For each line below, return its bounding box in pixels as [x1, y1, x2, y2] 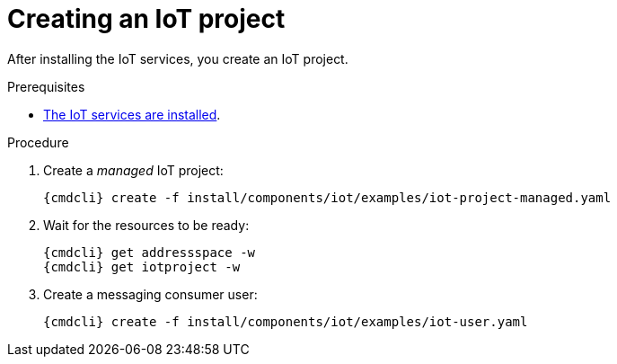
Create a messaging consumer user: [43, 286, 258, 302]
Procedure [7, 134, 69, 150]
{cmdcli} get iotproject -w [43, 259, 241, 274]
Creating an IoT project [7, 4, 286, 34]
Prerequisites [7, 78, 85, 94]
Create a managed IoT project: [43, 162, 224, 178]
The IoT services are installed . [43, 106, 221, 122]
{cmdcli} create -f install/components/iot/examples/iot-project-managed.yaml [43, 190, 612, 205]
